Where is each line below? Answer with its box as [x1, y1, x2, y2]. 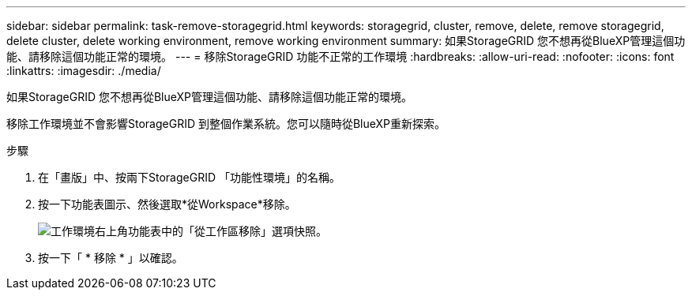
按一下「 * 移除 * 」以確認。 [38, 251, 183, 264]
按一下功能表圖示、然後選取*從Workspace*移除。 [38, 197, 296, 211]
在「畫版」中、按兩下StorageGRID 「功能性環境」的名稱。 [38, 170, 340, 184]
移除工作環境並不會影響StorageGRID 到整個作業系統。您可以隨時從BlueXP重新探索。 [6, 117, 446, 130]
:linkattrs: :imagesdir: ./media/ [6, 64, 161, 77]
